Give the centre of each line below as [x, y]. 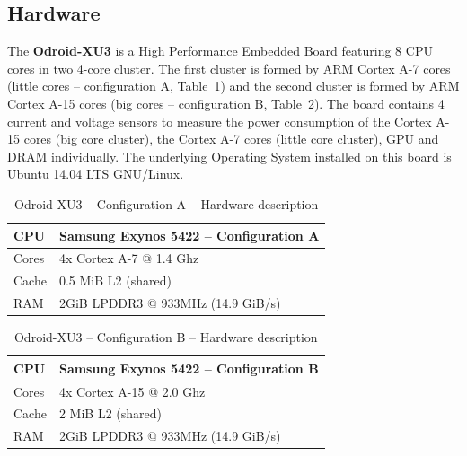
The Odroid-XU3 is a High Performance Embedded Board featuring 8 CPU [220, 51]
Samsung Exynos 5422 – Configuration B [189, 368]
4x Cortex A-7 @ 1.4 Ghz [129, 258]
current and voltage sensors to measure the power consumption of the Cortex [220, 121]
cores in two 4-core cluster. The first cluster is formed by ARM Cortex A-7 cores [229, 68]
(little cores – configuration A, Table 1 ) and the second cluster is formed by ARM [233, 86]
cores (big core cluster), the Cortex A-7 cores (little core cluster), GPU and [231, 139]
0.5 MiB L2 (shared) [115, 281]
